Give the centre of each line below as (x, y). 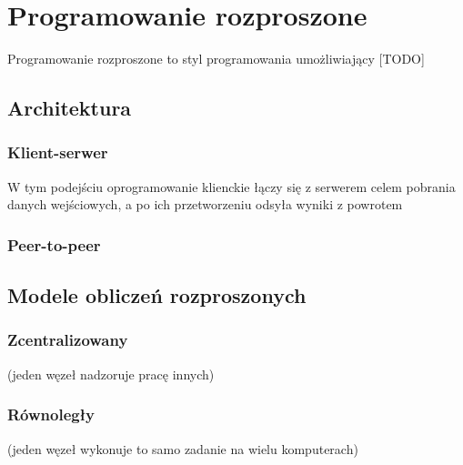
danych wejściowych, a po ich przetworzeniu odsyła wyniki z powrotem (205, 204)
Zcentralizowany (68, 340)
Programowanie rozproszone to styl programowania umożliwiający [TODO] (216, 59)
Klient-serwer (58, 152)
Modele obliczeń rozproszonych (157, 295)
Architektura (70, 108)
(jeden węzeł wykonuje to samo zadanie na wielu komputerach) (183, 448)
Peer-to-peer (54, 244)
